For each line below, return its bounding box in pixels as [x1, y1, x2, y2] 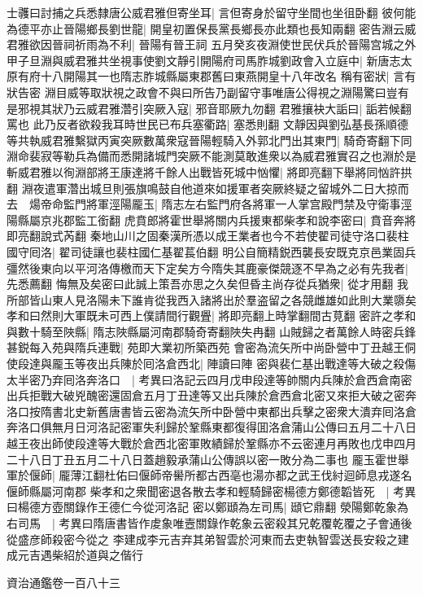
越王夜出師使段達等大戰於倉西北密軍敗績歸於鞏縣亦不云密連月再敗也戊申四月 [7, 435, 416, 452]
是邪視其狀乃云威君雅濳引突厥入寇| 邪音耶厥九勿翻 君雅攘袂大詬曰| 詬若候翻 [7, 99, 412, 116]
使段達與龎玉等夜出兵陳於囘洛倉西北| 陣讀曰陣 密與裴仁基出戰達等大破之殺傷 [7, 355, 416, 372]
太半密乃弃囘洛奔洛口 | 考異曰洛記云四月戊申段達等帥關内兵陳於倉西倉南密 [7, 370, 412, 388]
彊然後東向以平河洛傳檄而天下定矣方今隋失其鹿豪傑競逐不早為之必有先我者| [7, 259, 408, 276]
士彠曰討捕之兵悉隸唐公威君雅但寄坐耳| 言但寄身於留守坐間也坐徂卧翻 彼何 [7, 4, 405, 20]
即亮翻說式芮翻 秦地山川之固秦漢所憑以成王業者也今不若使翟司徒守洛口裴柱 [7, 227, 409, 244]
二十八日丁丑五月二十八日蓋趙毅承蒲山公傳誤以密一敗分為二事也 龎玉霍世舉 [7, 450, 409, 467]
